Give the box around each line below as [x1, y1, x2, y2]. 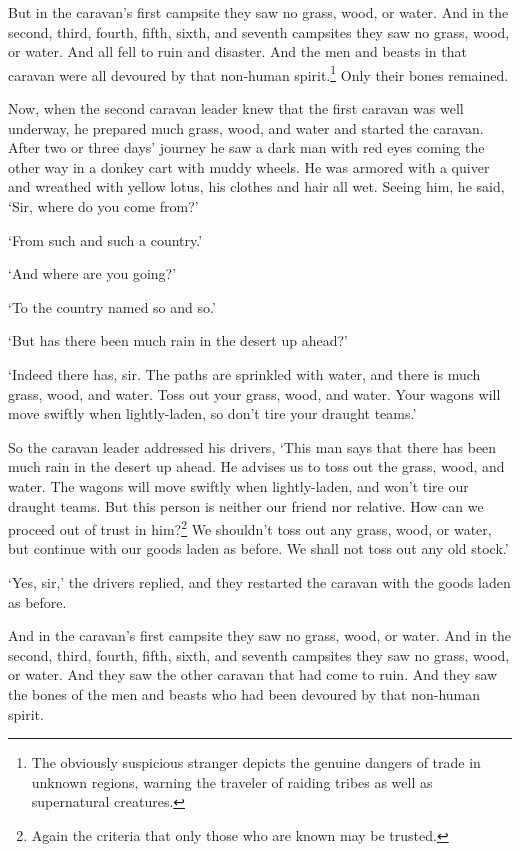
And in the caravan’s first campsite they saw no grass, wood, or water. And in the [8, 625, 512, 646]
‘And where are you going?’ [8, 263, 177, 284]
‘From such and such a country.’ [8, 229, 203, 250]
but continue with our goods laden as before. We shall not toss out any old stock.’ [8, 538, 509, 559]
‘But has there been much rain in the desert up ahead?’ [8, 330, 348, 351]
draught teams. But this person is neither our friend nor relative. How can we [8, 495, 484, 516]
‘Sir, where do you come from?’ [8, 196, 199, 216]
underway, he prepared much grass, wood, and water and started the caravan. [8, 117, 484, 138]
